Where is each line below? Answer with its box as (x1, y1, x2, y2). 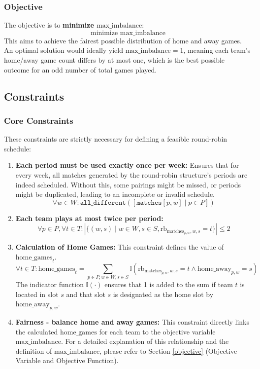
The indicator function (15, 279, 84, 290)
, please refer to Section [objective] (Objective (99, 345, 237, 356)
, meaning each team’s (183, 45, 251, 55)
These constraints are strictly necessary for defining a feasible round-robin (4, 134, 227, 144)
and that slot (66, 289, 105, 299)
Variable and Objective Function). (15, 355, 119, 366)
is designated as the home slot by (113, 289, 214, 299)
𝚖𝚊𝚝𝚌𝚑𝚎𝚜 (136, 199, 162, 206)
